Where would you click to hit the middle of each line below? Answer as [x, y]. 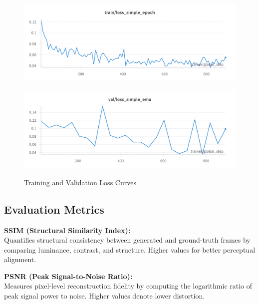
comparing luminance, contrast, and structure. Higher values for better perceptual [130, 249]
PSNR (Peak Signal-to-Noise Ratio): [68, 276]
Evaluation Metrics [54, 209]
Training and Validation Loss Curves [80, 182]
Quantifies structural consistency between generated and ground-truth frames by [127, 240]
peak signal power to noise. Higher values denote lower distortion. [105, 296]
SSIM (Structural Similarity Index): [67, 230]
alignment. [20, 259]
